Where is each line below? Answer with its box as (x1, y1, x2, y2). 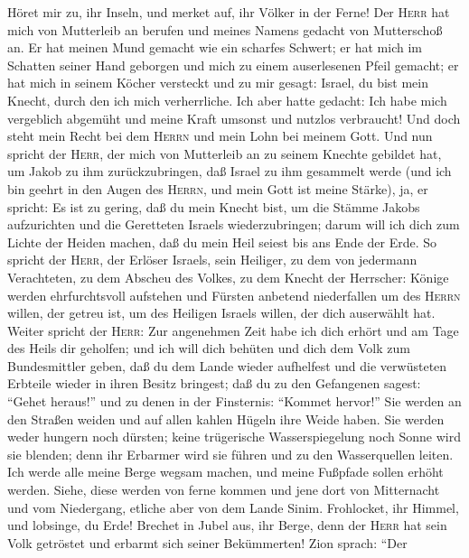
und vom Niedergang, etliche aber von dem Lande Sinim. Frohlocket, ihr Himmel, (7, 498, 459, 516)
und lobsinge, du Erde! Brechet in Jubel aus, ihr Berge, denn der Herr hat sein (7, 516, 447, 535)
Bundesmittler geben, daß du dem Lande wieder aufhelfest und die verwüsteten (7, 356, 447, 375)
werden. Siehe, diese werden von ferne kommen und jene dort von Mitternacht (7, 480, 440, 499)
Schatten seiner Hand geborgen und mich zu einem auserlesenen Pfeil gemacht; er (7, 55, 459, 74)
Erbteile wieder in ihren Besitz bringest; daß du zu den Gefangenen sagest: (7, 374, 421, 393)
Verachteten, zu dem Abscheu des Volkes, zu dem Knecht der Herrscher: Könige (7, 267, 449, 286)
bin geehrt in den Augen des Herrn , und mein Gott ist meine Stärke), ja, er (7, 179, 428, 198)
